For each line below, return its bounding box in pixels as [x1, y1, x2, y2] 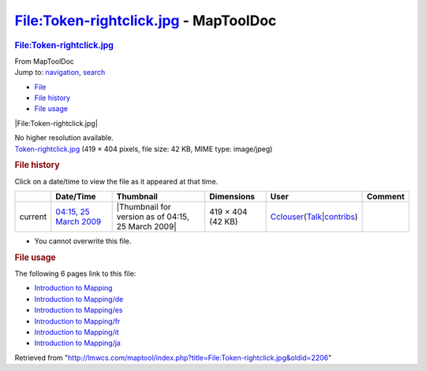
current [19, 211, 47, 222]
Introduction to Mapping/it [34, 327, 120, 336]
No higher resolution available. [14, 133, 114, 143]
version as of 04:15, [116, 211, 189, 222]
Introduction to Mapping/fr [34, 316, 121, 326]
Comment [367, 191, 405, 202]
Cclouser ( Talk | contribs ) [270, 211, 358, 222]
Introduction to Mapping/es [34, 306, 123, 315]
